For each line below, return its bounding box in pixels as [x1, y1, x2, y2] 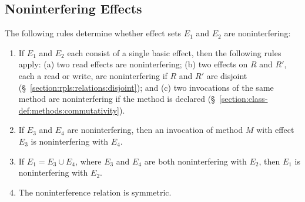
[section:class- [219, 93, 268, 105]
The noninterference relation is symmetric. [18, 186, 172, 198]
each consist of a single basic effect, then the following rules [67, 46, 281, 59]
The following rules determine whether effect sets [5, 27, 182, 39]
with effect [256, 124, 294, 136]
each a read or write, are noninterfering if [18, 69, 167, 81]
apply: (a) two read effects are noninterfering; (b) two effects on [18, 58, 248, 70]
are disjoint [206, 69, 247, 81]
